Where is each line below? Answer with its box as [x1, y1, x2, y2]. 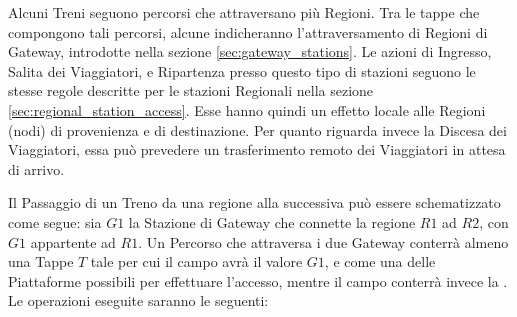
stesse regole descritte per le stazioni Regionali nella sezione [8, 80, 374, 101]
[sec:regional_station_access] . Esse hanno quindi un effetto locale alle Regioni [8, 99, 486, 120]
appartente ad [30, 231, 116, 252]
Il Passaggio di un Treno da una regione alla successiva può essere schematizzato [8, 192, 501, 213]
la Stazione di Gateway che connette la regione [128, 211, 416, 232]
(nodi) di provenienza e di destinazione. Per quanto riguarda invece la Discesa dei [8, 119, 507, 140]
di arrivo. [8, 158, 65, 179]
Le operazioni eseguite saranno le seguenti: [8, 290, 269, 311]
